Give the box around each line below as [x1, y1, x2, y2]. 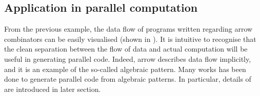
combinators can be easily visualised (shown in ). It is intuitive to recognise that [4, 33, 256, 44]
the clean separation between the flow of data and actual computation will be [4, 43, 248, 54]
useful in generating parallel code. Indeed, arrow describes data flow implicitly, [4, 53, 251, 64]
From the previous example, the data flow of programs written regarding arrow [4, 23, 253, 34]
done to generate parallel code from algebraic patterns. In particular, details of [4, 74, 251, 84]
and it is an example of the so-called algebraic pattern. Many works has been [4, 63, 246, 74]
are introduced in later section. [4, 83, 101, 94]
